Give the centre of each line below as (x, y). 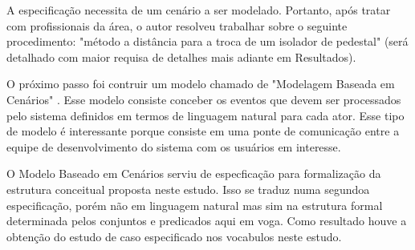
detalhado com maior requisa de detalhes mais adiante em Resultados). (181, 56)
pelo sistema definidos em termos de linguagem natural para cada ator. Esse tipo (205, 115)
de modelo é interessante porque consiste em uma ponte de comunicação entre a (203, 131)
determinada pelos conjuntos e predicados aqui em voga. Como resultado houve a (207, 221)
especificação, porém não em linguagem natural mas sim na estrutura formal (195, 205)
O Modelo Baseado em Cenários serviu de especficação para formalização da (194, 173)
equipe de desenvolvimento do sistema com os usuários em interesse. (174, 146)
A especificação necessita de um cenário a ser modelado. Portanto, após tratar (199, 10)
